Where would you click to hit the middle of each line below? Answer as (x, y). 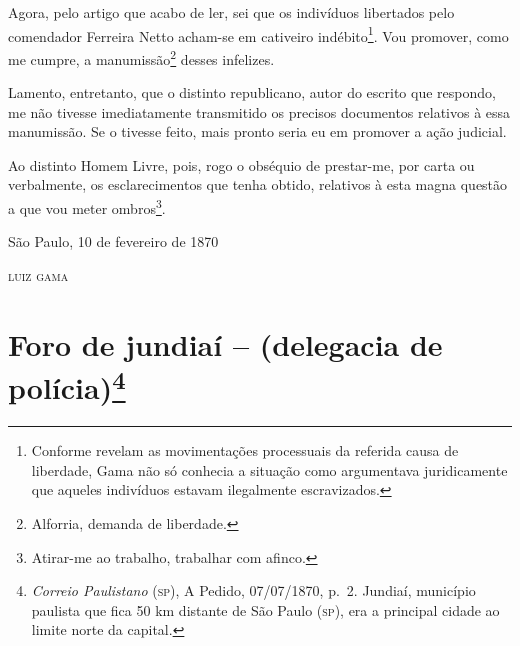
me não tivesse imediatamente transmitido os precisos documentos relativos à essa (259, 111)
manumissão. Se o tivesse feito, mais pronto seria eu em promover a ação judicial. (257, 131)
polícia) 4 (67, 385)
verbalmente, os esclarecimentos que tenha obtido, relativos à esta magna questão (258, 184)
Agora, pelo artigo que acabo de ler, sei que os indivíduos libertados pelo (231, 12)
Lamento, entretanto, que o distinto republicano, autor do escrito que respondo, (252, 92)
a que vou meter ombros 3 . (87, 206)
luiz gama (38, 274)
